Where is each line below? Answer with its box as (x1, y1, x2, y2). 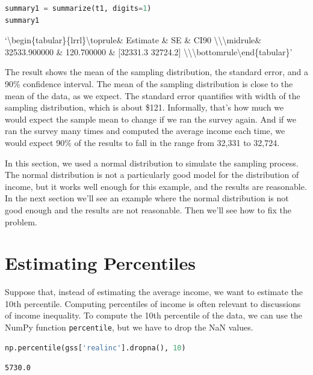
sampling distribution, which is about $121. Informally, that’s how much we (5, 101, 284, 114)
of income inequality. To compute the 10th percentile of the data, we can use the (5, 309, 302, 322)
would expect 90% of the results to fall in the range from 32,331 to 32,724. (5, 136, 280, 148)
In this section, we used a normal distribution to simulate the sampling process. (5, 156, 299, 169)
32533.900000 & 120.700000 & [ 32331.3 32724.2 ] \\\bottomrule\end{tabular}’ (5, 45, 293, 58)
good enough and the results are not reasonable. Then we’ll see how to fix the (5, 203, 292, 216)
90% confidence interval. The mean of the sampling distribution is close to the (5, 77, 293, 90)
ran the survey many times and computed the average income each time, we (5, 124, 285, 137)
